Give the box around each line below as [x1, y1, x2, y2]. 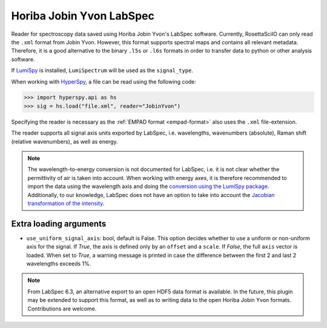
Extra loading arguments [11, 218, 107, 229]
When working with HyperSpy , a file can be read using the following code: [11, 78, 197, 85]
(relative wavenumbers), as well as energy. [11, 138, 118, 145]
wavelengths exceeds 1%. [26, 260, 91, 267]
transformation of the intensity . [27, 199, 105, 207]
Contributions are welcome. [27, 305, 97, 312]
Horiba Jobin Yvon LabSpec [11, 9, 154, 22]
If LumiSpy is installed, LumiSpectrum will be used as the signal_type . [11, 67, 194, 74]
